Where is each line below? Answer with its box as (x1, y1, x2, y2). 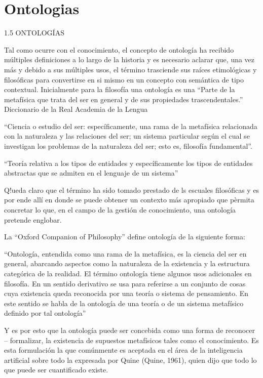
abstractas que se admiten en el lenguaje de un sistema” (4, 167, 178, 178)
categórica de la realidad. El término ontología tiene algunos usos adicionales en (4, 268, 252, 278)
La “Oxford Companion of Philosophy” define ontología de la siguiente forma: (4, 231, 245, 242)
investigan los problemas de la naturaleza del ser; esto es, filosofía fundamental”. (4, 141, 252, 151)
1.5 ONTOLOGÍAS (4, 27, 64, 38)
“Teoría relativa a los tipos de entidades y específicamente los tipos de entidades (4, 157, 253, 168)
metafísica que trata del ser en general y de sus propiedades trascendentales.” (4, 94, 243, 104)
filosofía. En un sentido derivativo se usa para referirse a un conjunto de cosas (4, 278, 246, 288)
